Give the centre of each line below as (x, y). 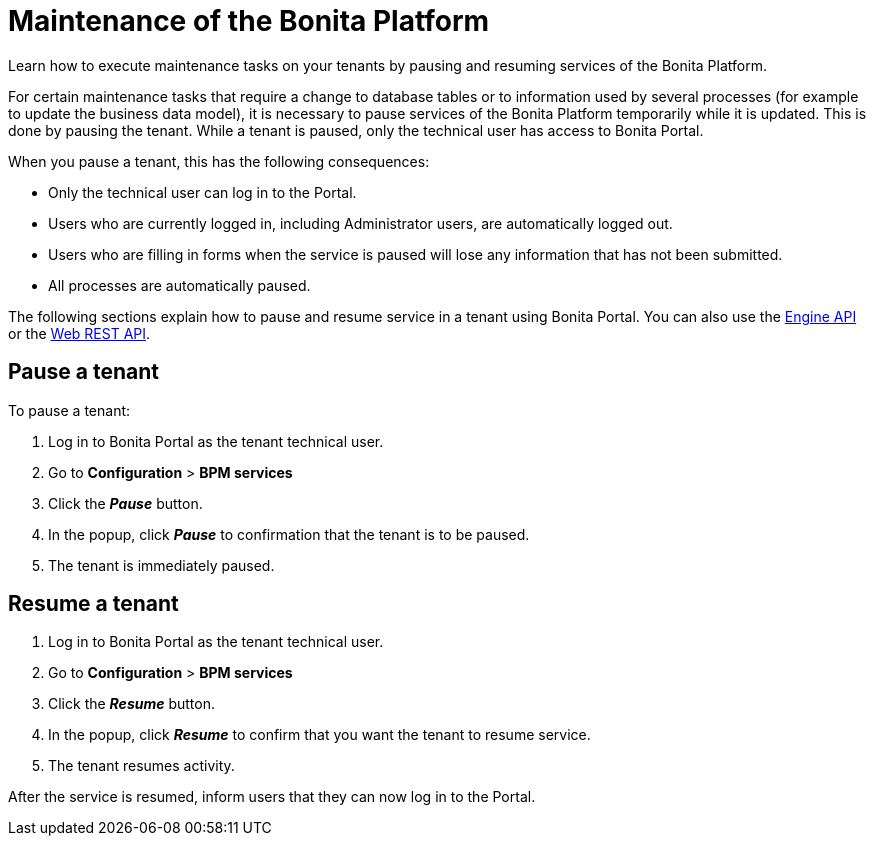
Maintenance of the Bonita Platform (249, 21)
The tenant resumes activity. (141, 766)
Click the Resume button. (131, 704)
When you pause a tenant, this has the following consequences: (219, 161)
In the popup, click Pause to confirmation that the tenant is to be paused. (289, 534)
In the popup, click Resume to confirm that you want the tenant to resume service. (319, 735)
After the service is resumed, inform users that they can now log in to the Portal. (272, 797)
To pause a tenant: (69, 410)
